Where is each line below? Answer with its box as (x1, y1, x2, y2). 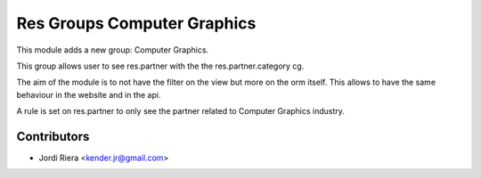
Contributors (16, 129, 90, 144)
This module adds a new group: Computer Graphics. (16, 44, 209, 55)
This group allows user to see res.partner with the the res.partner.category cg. (16, 61, 305, 71)
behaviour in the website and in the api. (16, 89, 161, 100)
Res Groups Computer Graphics (16, 13, 257, 33)
